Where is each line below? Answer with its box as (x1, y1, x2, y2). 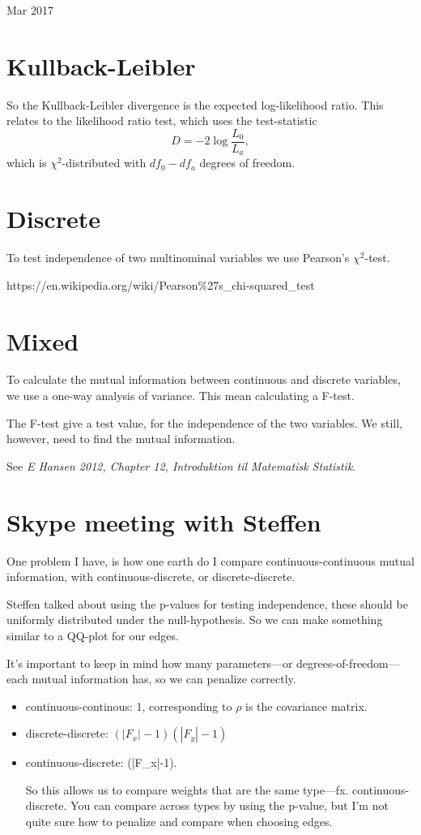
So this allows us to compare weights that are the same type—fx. (25, 781, 349, 798)
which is (6, 154, 47, 171)
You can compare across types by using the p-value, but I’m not (70, 797, 389, 814)
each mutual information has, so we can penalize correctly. (6, 670, 296, 687)
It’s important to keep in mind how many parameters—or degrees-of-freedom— (6, 654, 400, 671)
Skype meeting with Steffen (6, 505, 321, 538)
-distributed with (62, 154, 147, 171)
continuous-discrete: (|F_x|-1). (25, 754, 177, 771)
